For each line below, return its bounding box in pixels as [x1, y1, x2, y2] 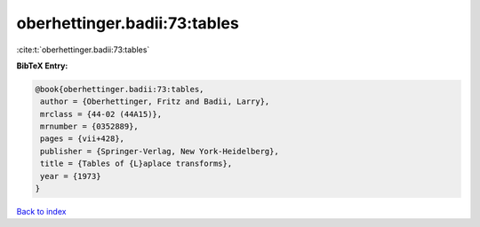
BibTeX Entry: [16, 60, 68, 71]
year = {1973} [40, 171, 101, 181]
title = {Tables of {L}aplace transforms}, [40, 159, 233, 168]
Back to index [16, 207, 67, 217]
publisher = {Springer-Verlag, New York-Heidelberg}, [40, 146, 279, 156]
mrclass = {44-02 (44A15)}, [40, 109, 163, 119]
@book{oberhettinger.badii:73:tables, [35, 84, 204, 94]
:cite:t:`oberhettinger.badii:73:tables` [16, 44, 150, 55]
